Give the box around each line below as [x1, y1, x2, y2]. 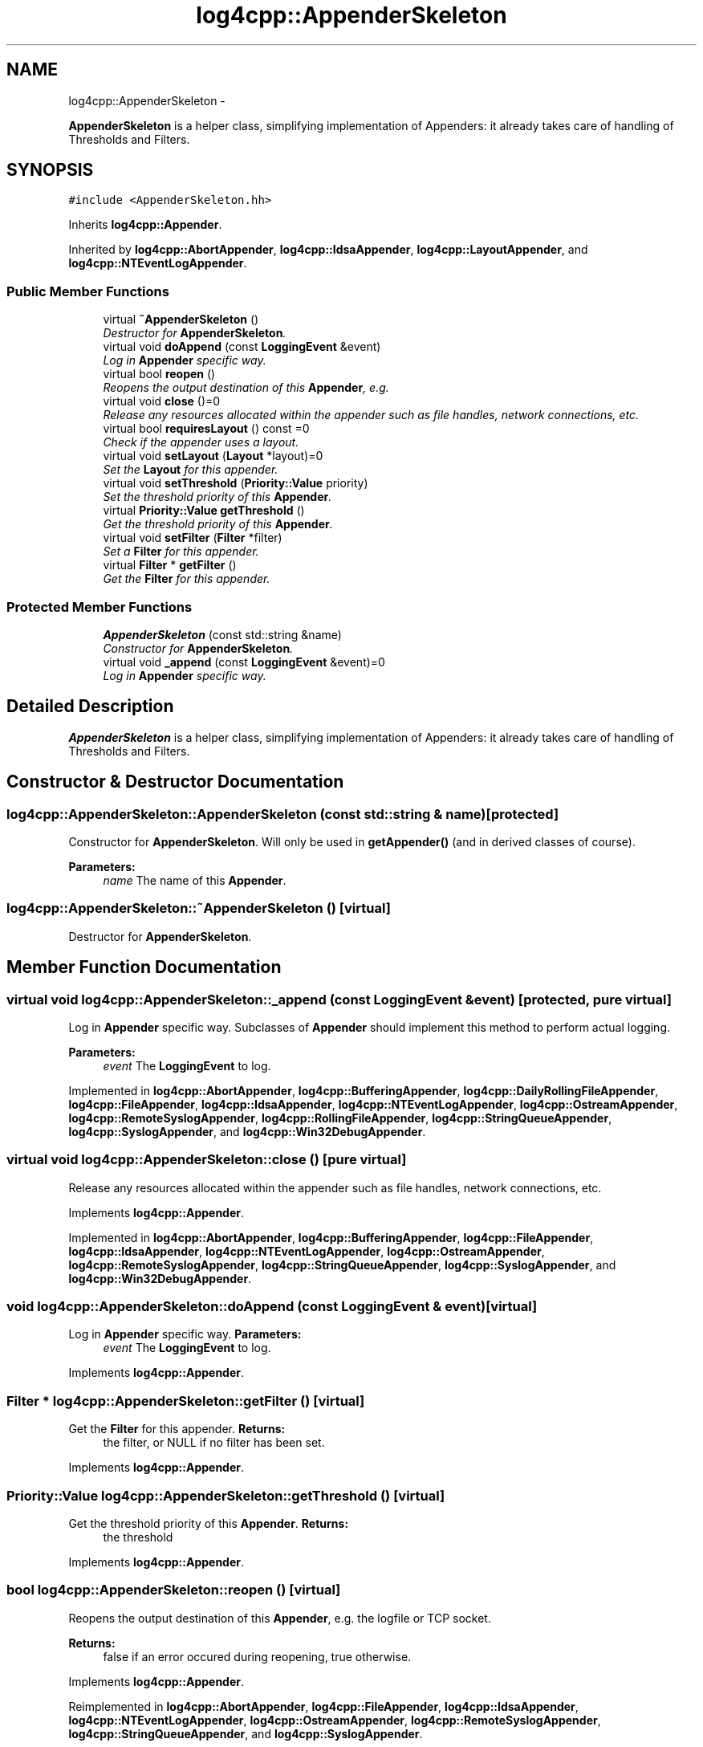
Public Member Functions [6, 283, 169, 299]
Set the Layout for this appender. [103, 462, 278, 477]
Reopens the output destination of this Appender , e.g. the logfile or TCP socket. [68, 1611, 491, 1625]
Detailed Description [6, 696, 174, 717]
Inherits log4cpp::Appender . [68, 218, 222, 232]
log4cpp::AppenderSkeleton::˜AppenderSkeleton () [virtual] [6, 900, 391, 917]
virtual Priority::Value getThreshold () [103, 503, 305, 518]
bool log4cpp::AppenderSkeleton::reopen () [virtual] [6, 1582, 341, 1598]
